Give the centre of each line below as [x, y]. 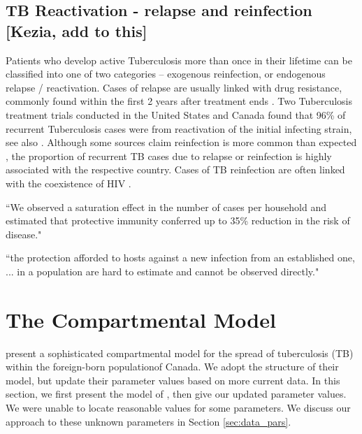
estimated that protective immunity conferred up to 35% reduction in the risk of [178, 220]
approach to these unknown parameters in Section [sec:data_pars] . [149, 421]
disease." [24, 234]
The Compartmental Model [141, 319]
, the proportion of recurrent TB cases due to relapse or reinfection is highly [169, 155]
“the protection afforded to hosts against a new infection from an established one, [180, 258]
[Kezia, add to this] [77, 30]
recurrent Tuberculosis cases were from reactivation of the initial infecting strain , [179, 128]
